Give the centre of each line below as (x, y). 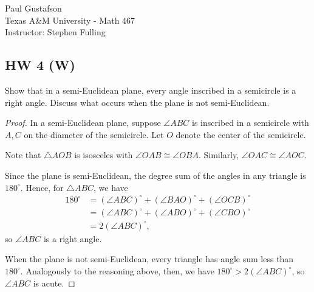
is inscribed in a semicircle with (251, 123)
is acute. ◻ (54, 283)
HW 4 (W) (40, 65)
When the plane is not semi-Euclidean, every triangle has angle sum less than (149, 259)
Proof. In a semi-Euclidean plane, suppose (83, 123)
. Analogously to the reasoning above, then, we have (117, 270)
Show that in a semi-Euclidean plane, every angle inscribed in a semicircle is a (151, 90)
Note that (23, 155)
